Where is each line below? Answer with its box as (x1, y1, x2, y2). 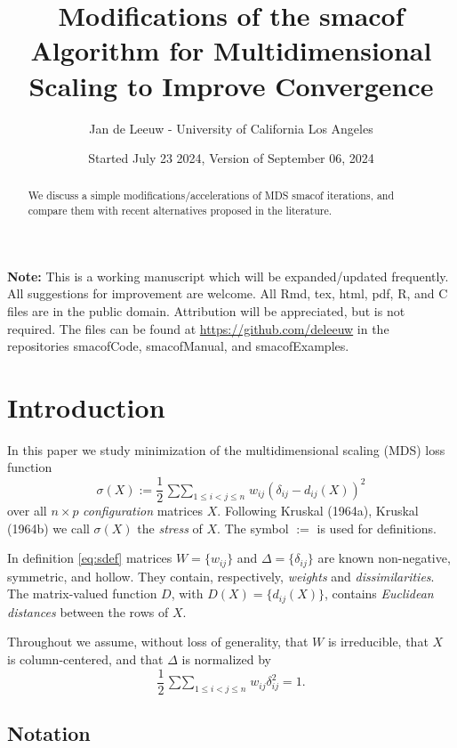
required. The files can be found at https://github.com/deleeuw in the (7, 319, 389, 337)
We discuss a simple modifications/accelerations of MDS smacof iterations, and (28, 188, 395, 203)
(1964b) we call (7, 518, 90, 537)
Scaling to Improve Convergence (28, 67, 434, 103)
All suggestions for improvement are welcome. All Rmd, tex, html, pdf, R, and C (7, 284, 448, 303)
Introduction (7, 388, 165, 425)
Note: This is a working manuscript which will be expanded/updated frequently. (7, 266, 449, 285)
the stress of (137, 518, 203, 537)
